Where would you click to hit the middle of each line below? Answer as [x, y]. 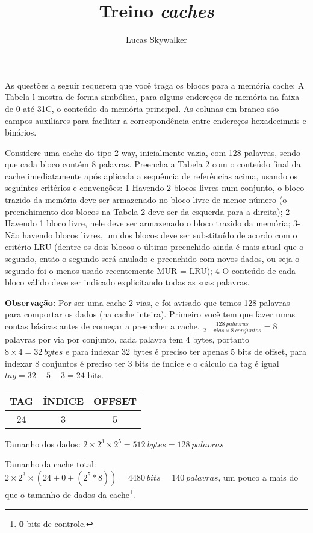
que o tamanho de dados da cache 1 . [70, 493]
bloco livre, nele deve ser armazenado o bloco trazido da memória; [169, 223]
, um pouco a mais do [258, 477]
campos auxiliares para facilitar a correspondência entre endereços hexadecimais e [156, 120]
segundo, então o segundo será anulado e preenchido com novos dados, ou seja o [152, 259]
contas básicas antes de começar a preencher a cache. [102, 326]
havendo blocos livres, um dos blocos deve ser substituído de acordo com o [160, 235]
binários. [21, 132]
